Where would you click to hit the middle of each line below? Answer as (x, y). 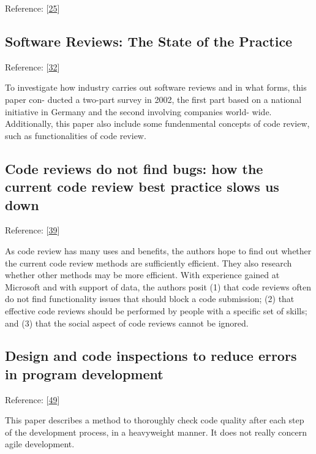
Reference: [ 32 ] (32, 66)
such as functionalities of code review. (76, 135)
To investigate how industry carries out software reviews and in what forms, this (156, 87)
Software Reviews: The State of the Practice (149, 41)
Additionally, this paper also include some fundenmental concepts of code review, (157, 123)
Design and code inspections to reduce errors (151, 356)
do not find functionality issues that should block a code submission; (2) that (150, 299)
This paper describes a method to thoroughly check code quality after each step (155, 420)
